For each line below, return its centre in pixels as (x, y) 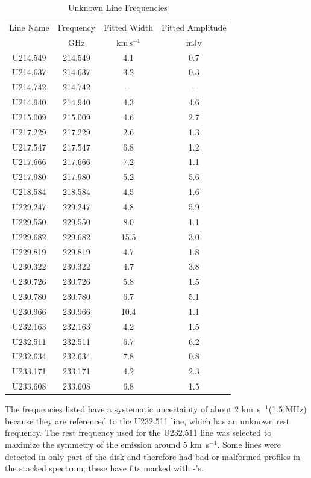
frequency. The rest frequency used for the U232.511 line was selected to (138, 433)
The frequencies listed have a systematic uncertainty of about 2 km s (133, 409)
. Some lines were (249, 444)
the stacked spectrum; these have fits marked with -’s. (104, 468)
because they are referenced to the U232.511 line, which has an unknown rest (147, 421)
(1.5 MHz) (287, 409)
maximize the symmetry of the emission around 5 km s (107, 444)
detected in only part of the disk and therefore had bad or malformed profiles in (153, 456)
